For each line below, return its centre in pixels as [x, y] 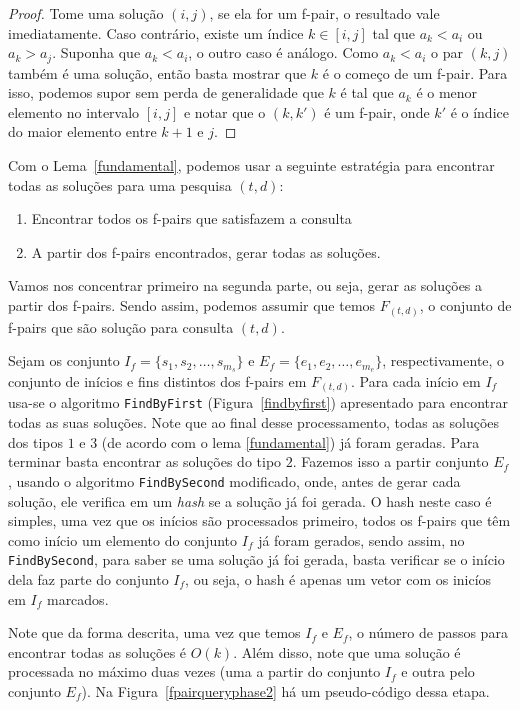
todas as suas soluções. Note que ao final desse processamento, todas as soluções [254, 422]
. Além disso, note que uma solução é [347, 651]
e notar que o [224, 111]
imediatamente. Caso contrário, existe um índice [156, 32]
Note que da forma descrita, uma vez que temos [154, 632]
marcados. [77, 598]
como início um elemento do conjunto [123, 539]
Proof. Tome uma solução [86, 13]
